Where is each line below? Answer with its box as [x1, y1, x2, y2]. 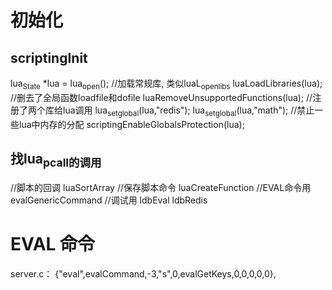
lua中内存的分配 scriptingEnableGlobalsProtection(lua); [18, 118, 245, 130]
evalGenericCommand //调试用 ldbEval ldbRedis [10, 194, 208, 206]
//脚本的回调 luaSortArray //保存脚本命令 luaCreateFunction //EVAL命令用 [10, 181, 312, 193]
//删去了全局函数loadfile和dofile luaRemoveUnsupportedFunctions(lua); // [10, 91, 313, 103]
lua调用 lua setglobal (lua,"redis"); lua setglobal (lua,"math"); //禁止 [62, 104, 315, 118]
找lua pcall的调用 [10, 150, 102, 170]
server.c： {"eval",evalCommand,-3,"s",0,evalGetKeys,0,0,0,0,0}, [10, 267, 277, 280]
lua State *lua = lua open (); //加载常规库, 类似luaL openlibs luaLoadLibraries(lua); [10, 77, 323, 91]
